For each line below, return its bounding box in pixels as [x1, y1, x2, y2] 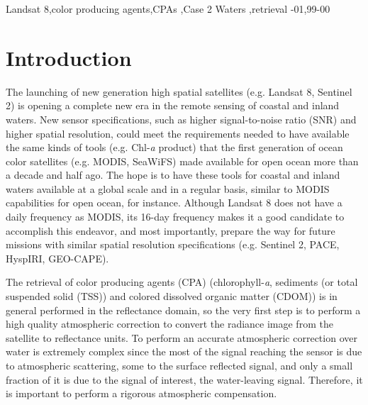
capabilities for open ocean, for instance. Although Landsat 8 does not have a [6, 195, 342, 210]
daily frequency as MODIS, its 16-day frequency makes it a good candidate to [6, 209, 345, 224]
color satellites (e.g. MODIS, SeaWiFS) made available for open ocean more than [6, 153, 359, 168]
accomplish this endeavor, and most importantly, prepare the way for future [6, 223, 335, 238]
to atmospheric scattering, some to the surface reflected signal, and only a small [6, 358, 353, 372]
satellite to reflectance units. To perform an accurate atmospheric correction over [6, 330, 357, 345]
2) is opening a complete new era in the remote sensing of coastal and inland [6, 98, 340, 113]
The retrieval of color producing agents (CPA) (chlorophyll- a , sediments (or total [6, 274, 358, 289]
